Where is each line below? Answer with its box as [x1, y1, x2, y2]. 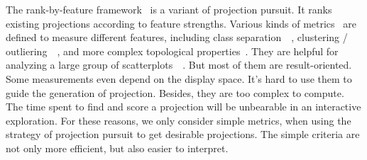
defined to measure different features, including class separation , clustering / [6, 30, 348, 45]
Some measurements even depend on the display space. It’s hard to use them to [6, 71, 352, 86]
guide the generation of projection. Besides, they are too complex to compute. [6, 85, 344, 100]
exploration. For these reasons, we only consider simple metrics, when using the [6, 113, 351, 127]
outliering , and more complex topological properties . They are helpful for [6, 43, 339, 58]
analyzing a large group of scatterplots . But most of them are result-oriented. [6, 57, 352, 72]
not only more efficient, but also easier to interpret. [6, 140, 229, 155]
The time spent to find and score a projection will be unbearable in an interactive [6, 99, 361, 114]
